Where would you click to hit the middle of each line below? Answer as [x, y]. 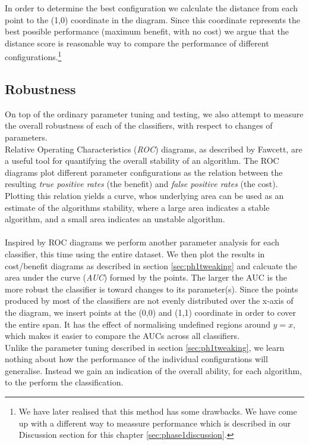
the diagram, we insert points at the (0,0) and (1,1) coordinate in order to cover [150, 312]
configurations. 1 [33, 56]
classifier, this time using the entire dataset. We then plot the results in [135, 253]
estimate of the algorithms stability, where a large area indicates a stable [137, 207]
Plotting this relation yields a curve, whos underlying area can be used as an [144, 195]
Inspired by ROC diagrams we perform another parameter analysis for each [142, 242]
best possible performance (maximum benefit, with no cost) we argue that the [147, 31]
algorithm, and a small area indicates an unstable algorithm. [115, 219]
